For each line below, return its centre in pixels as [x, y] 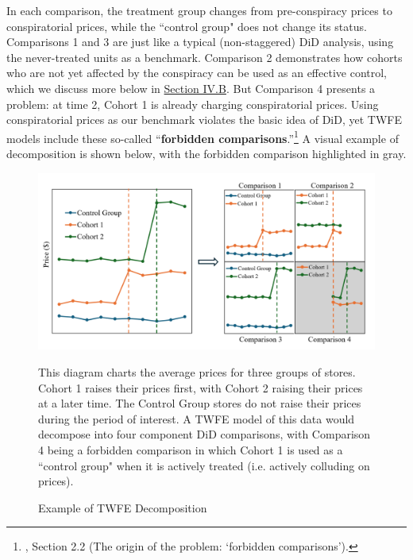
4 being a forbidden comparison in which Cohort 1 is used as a [191, 449]
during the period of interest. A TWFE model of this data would [197, 418]
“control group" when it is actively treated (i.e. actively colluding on [204, 465]
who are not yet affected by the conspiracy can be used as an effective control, [197, 73]
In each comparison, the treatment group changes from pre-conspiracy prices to [199, 10]
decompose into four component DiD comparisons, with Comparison [205, 434]
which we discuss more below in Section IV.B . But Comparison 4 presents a [191, 88]
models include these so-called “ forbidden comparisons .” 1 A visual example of [203, 137]
